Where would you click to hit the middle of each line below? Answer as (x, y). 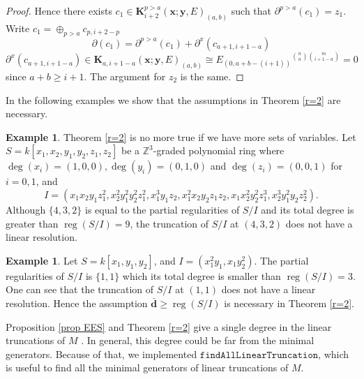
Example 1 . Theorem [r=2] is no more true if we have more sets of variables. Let (181, 136)
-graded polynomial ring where (219, 150)
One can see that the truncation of (80, 289)
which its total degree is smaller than (202, 275)
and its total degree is (308, 209)
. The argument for (125, 76)
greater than (32, 223)
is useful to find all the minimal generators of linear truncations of (147, 367)
